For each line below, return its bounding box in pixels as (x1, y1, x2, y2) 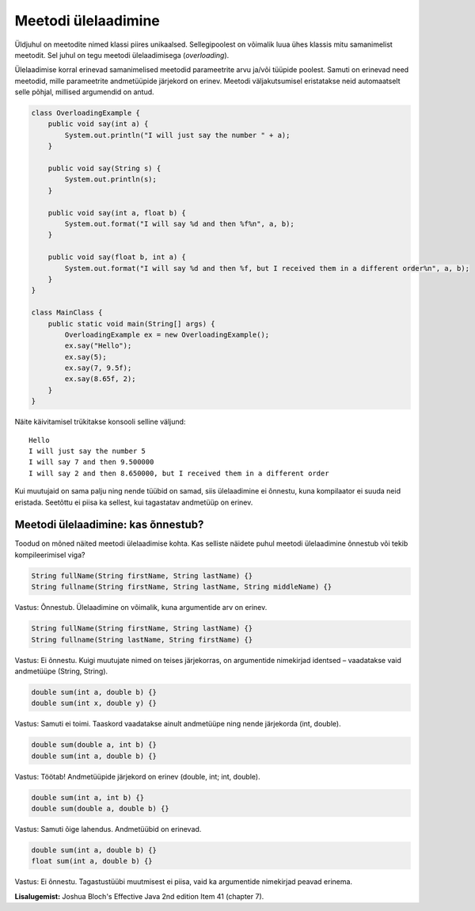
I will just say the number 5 (28, 447, 146, 455)
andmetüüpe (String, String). (14, 666, 108, 676)
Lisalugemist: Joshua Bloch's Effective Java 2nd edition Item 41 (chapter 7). (14, 891, 264, 901)
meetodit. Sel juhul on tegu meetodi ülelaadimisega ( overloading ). (14, 50, 230, 59)
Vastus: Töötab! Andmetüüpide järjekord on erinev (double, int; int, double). (14, 772, 260, 781)
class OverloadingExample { (31, 109, 140, 118)
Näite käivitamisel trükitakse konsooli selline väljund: (14, 417, 186, 427)
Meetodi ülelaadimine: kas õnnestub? (14, 518, 204, 532)
